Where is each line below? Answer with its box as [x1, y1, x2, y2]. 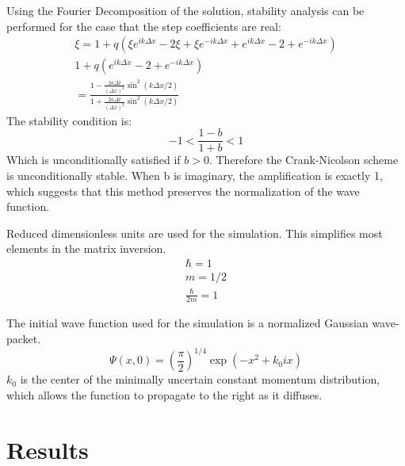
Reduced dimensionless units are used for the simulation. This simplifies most [6, 224, 383, 241]
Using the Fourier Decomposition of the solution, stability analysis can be [6, 2, 365, 18]
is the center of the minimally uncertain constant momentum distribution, [20, 371, 380, 388]
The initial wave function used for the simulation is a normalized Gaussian [6, 315, 369, 331]
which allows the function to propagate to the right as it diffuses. [6, 386, 323, 403]
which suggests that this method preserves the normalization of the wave [6, 182, 360, 199]
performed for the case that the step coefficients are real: [6, 17, 281, 34]
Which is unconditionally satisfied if [6, 151, 181, 168]
